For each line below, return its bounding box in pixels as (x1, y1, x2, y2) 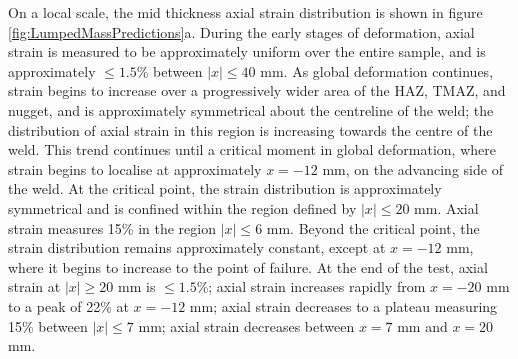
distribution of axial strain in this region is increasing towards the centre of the (8, 119, 493, 140)
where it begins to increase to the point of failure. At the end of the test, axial (8, 256, 488, 277)
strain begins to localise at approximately (8, 158, 262, 179)
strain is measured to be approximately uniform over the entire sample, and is (8, 41, 486, 62)
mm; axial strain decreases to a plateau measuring (189, 295, 498, 316)
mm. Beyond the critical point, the (266, 217, 480, 238)
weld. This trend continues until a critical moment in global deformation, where (8, 139, 496, 160)
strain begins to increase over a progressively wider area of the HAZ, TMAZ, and (8, 80, 506, 101)
